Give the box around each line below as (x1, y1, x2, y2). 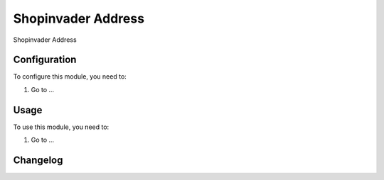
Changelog (13, 154, 63, 166)
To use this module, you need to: (13, 123, 110, 131)
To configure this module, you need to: (13, 72, 127, 81)
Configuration (13, 54, 77, 66)
